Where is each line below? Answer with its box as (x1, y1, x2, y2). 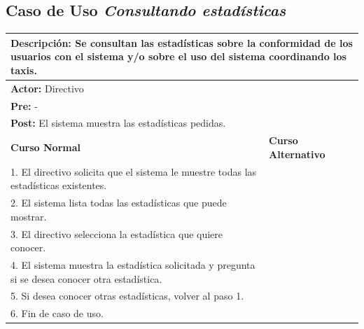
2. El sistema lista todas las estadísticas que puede (10, 195, 227, 210)
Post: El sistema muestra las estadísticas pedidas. (10, 115, 226, 130)
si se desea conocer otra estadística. (10, 271, 162, 286)
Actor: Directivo (10, 80, 84, 95)
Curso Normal (10, 140, 80, 155)
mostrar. (10, 209, 47, 223)
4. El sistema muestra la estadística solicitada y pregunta (10, 258, 255, 272)
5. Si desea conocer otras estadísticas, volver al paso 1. (10, 288, 244, 303)
